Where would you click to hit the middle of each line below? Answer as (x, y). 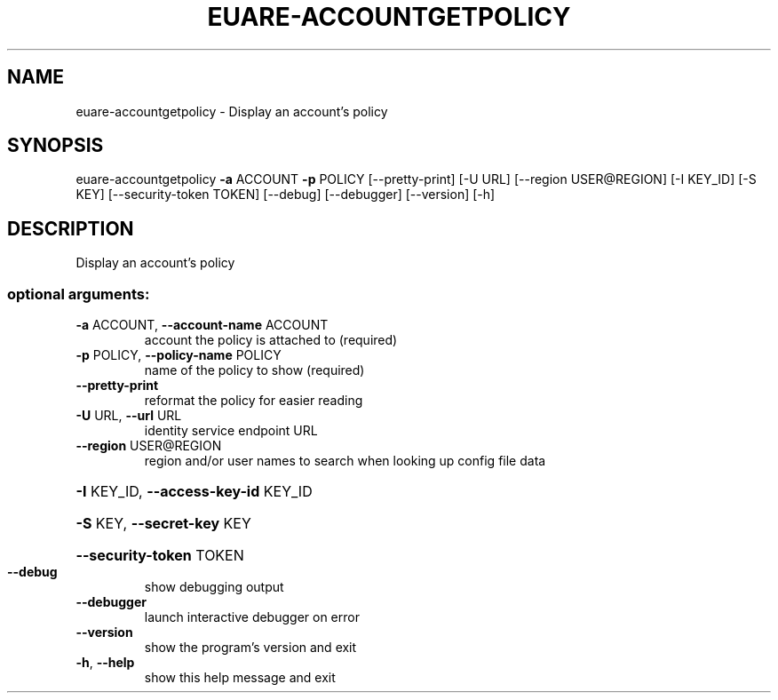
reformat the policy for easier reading (254, 401)
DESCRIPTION (71, 228)
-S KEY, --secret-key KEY (163, 524)
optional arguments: (79, 294)
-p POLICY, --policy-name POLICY (179, 355)
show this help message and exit (240, 678)
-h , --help (105, 663)
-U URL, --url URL (129, 416)
